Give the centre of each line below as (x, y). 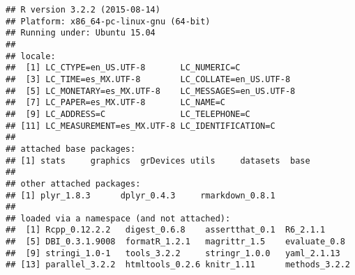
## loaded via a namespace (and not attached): (118, 218)
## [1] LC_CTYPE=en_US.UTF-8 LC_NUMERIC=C (123, 68)
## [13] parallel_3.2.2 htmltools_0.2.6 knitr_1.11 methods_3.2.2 (178, 265)
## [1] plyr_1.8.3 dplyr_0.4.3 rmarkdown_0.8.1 (141, 195)
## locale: (31, 56)
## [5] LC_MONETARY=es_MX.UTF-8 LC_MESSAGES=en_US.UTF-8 (151, 91)
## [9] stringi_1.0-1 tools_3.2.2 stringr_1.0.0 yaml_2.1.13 (173, 253)
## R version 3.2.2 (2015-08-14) (83, 10)
